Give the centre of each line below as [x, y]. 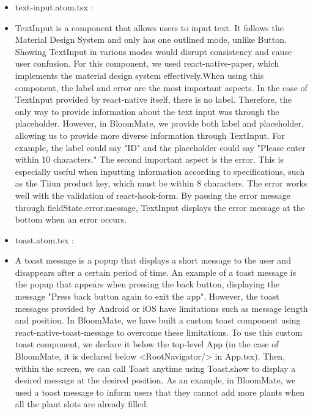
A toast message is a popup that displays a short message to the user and [153, 260]
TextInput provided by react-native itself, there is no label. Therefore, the [153, 99]
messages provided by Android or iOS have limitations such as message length [161, 308]
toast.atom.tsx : [45, 239]
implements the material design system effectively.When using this [139, 75]
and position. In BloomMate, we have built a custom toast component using [158, 320]
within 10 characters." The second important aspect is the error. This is [149, 159]
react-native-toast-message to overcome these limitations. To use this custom [159, 332]
